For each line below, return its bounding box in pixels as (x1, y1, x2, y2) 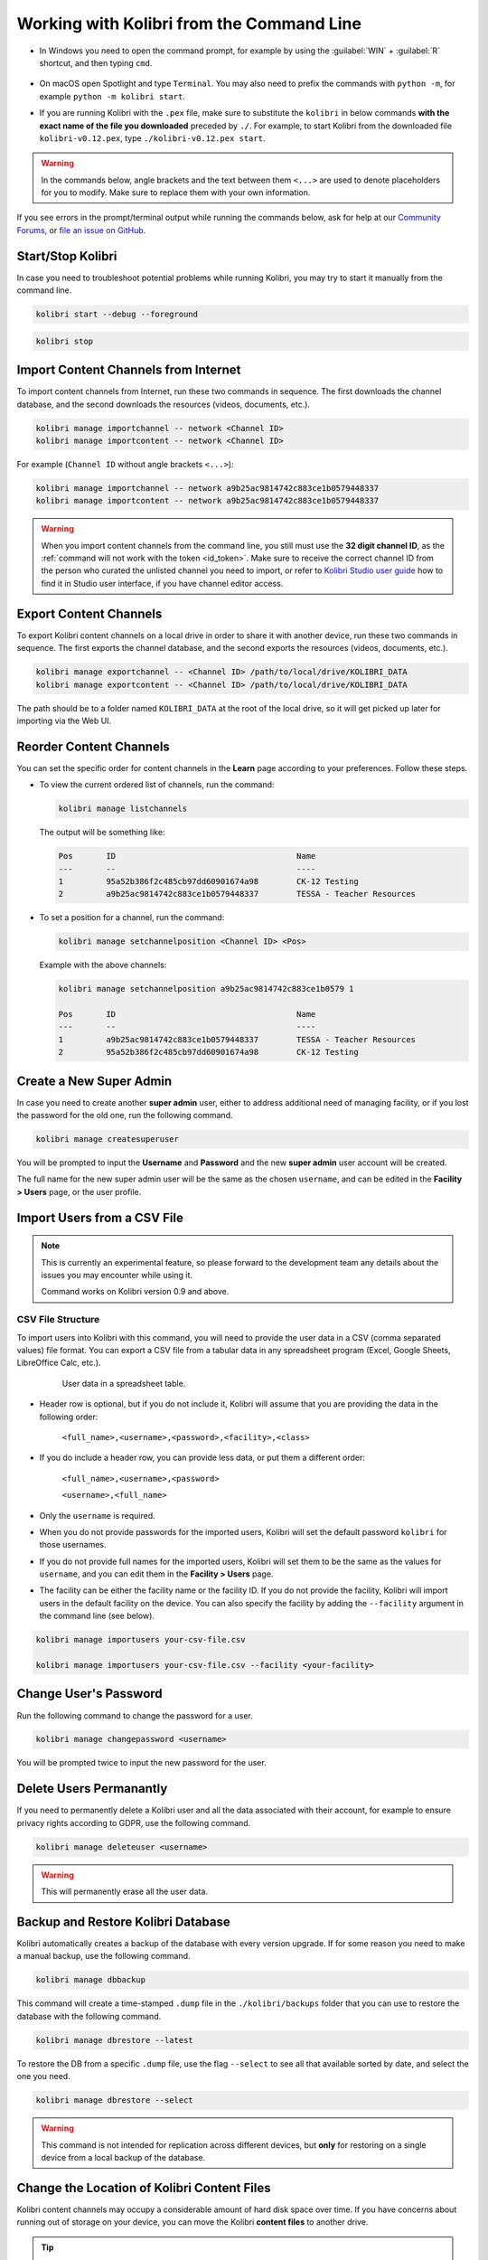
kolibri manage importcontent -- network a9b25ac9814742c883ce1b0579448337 (35, 495, 380, 506)
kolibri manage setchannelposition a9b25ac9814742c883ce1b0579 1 (58, 984, 354, 994)
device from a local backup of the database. (41, 2152, 206, 2162)
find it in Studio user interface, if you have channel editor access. (41, 578, 284, 589)
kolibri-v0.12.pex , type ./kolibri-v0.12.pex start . (39, 132, 266, 144)
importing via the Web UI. (16, 715, 112, 726)
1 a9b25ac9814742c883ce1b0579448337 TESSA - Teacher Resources (58, 1034, 416, 1044)
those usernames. (39, 1540, 108, 1550)
